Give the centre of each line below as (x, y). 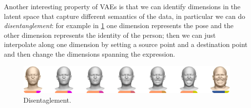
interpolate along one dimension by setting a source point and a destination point (126, 44)
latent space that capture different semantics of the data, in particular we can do (125, 16)
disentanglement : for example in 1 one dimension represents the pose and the (119, 25)
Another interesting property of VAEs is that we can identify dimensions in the (122, 6)
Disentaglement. (47, 100)
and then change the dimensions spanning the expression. (90, 54)
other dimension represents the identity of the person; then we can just (110, 35)
